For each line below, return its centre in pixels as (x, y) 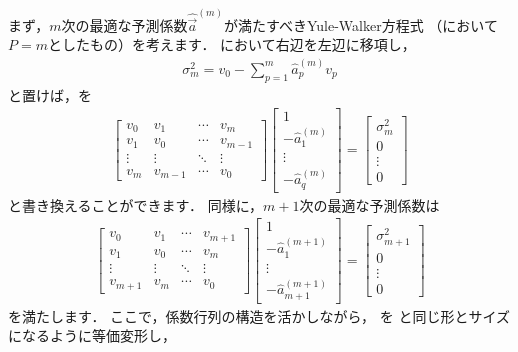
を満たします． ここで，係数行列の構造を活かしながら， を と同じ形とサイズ (259, 315)
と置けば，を (50, 94)
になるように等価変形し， (92, 335)
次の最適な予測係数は (369, 204)
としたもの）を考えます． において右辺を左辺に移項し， (231, 44)
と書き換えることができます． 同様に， (135, 204)
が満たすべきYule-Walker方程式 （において (360, 24)
